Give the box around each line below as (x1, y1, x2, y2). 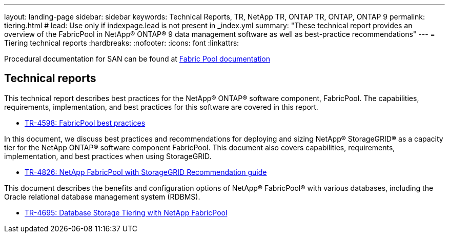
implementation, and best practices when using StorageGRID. (4, 151, 212, 161)
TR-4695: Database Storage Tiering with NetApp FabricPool (25, 208, 228, 217)
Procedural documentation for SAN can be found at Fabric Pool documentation (4, 54, 271, 63)
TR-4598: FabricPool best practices (25, 118, 146, 127)
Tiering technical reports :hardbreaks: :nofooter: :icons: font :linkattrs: (4, 38, 239, 47)
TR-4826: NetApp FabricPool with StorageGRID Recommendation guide (25, 167, 267, 176)
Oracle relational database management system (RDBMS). (4, 192, 200, 201)
